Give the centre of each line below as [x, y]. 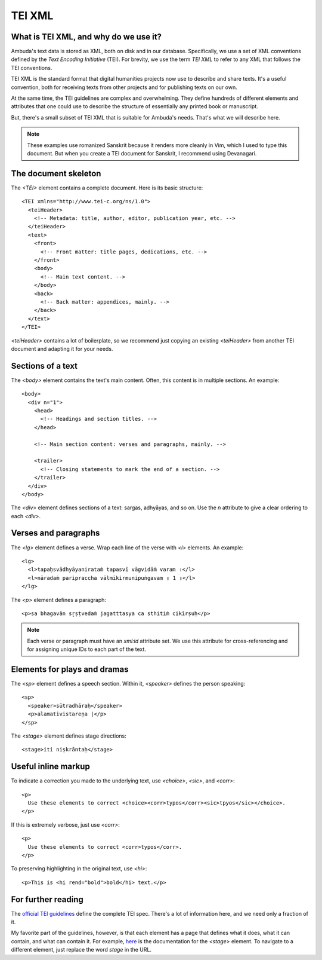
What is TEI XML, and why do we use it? [86, 37]
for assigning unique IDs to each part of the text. [86, 649]
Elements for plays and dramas [70, 669]
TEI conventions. [32, 68]
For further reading [47, 899]
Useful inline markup [51, 767]
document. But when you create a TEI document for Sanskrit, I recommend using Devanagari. [142, 153]
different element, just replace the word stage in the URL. [81, 950]
